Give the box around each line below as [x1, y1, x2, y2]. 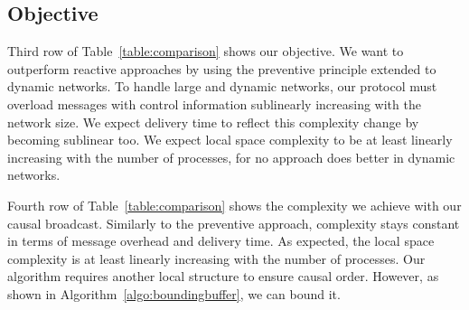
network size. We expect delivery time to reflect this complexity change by [7, 112, 419, 131]
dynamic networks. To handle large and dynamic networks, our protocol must [7, 77, 437, 96]
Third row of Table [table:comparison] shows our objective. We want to [7, 42, 404, 61]
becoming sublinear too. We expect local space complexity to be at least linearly [7, 130, 453, 149]
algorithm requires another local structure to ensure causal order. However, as [7, 267, 439, 286]
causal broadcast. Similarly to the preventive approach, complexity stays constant [7, 213, 460, 232]
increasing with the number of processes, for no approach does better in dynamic [7, 147, 455, 166]
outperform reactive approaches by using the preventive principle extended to [7, 59, 436, 78]
